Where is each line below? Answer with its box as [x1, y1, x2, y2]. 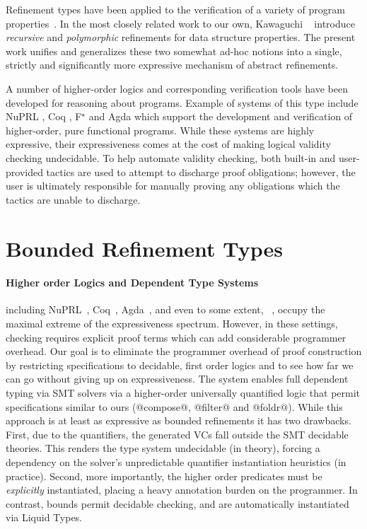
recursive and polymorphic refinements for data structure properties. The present [6, 30, 356, 45]
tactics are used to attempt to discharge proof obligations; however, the [46, 164, 356, 179]
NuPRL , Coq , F [6, 109, 82, 124]
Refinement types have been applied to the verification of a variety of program [6, 2, 345, 16]
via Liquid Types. [6, 510, 83, 525]
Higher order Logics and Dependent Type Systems [6, 275, 259, 290]
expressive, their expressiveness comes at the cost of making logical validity [6, 136, 331, 151]
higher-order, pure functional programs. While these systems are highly [6, 122, 315, 137]
